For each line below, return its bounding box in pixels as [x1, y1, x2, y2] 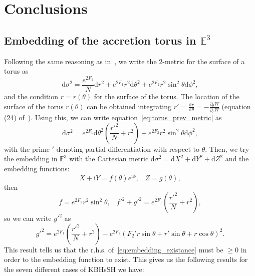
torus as [4, 66, 29, 76]
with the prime [4, 143, 50, 154]
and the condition [4, 91, 59, 101]
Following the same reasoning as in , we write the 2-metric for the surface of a [4, 56, 245, 66]
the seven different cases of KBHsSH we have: [4, 264, 144, 274]
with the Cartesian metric [69, 153, 149, 164]
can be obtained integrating [87, 101, 172, 111]
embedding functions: [4, 163, 70, 173]
